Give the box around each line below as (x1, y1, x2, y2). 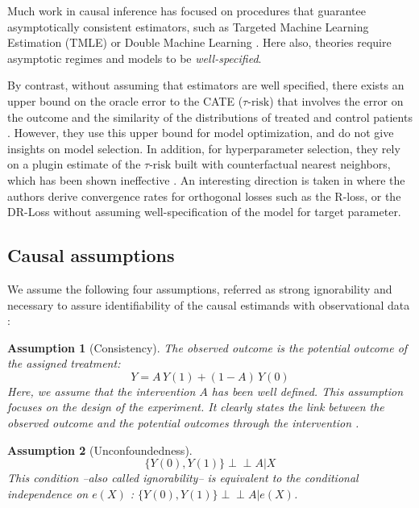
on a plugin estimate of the (7, 156, 141, 173)
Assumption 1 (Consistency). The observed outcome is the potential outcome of (7, 339, 408, 356)
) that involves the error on (269, 92, 404, 109)
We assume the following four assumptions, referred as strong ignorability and (7, 280, 392, 297)
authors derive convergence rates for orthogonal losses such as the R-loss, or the (7, 187, 401, 204)
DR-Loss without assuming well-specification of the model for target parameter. (7, 203, 401, 220)
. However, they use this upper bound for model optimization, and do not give (7, 124, 394, 141)
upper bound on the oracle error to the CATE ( (7, 92, 243, 109)
